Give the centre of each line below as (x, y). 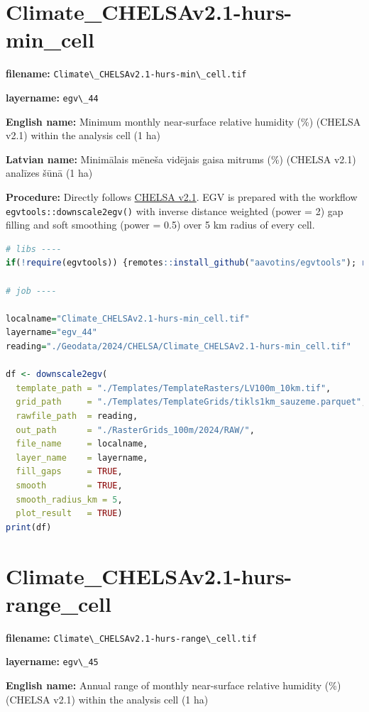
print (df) (29, 527)
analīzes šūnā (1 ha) (49, 173)
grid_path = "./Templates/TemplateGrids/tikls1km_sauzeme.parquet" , (191, 402)
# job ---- (31, 291)
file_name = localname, (82, 444)
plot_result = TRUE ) (69, 514)
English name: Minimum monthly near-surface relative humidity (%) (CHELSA (183, 121)
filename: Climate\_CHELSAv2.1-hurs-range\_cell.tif (131, 637)
